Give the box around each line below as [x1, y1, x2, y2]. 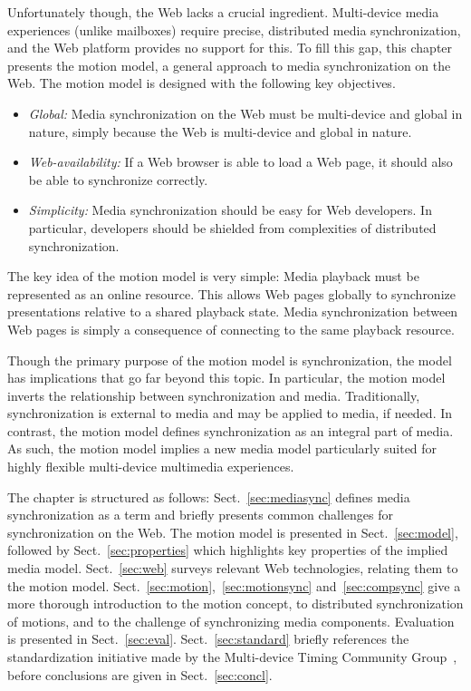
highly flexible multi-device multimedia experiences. [7, 457, 294, 476]
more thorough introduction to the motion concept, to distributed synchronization [7, 594, 464, 613]
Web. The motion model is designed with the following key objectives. [7, 73, 396, 92]
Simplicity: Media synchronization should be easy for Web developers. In [28, 200, 432, 219]
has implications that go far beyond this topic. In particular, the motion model [7, 368, 446, 387]
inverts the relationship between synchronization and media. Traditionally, [7, 385, 420, 404]
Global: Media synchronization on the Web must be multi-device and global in [28, 103, 463, 122]
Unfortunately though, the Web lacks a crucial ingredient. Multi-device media [7, 3, 439, 21]
